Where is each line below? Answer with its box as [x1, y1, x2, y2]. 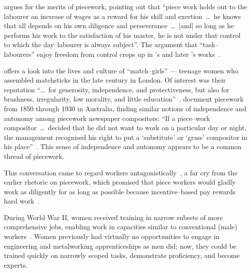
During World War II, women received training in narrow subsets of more [4, 212, 223, 222]
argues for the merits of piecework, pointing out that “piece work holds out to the [4, 1, 247, 11]
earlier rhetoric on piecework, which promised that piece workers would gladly [4, 177, 236, 187]
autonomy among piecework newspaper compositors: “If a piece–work [4, 113, 210, 123]
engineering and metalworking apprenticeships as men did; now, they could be [4, 240, 236, 251]
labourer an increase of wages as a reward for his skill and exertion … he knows [4, 11, 241, 21]
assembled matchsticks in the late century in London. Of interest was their [4, 75, 226, 85]
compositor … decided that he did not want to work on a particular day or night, [4, 122, 247, 133]
